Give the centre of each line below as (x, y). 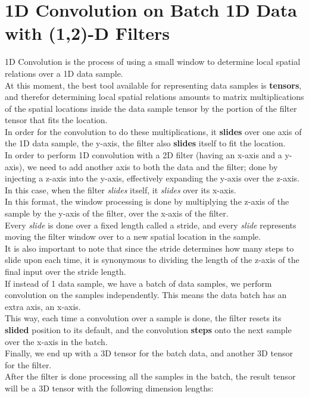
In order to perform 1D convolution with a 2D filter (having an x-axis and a (143, 155)
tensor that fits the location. (56, 120)
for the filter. (28, 364)
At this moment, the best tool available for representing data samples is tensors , (153, 85)
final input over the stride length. (65, 271)
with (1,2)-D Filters (88, 33)
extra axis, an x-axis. (43, 306)
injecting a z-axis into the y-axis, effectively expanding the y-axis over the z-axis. (152, 178)
